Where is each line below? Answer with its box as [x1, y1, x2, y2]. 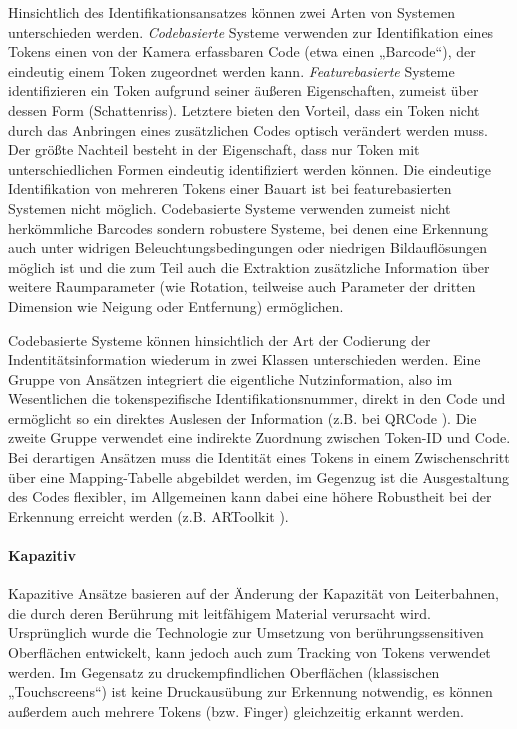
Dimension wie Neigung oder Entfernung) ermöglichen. [8, 295, 344, 316]
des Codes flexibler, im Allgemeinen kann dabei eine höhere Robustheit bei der [8, 486, 492, 507]
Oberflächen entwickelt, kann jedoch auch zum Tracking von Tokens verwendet [8, 642, 491, 663]
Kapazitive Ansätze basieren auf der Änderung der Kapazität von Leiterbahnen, [8, 583, 499, 604]
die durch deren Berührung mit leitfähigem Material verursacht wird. [8, 602, 431, 623]
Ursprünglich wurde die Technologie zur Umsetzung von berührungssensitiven [8, 622, 484, 643]
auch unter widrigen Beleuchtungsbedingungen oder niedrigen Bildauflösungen [8, 237, 488, 258]
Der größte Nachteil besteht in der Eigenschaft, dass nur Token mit [8, 139, 420, 160]
